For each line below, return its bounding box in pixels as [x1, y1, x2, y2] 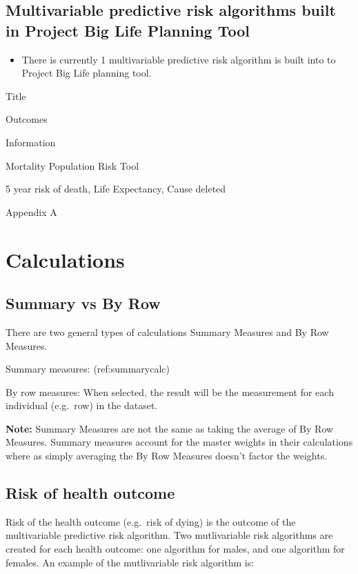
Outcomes [6, 112, 48, 126]
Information [6, 135, 56, 149]
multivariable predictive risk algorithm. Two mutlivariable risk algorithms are [6, 528, 333, 542]
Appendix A [6, 204, 57, 219]
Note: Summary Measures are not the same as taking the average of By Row [6, 421, 334, 435]
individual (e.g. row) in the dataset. [6, 398, 158, 413]
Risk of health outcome [6, 482, 175, 504]
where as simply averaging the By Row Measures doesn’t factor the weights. [6, 448, 328, 463]
